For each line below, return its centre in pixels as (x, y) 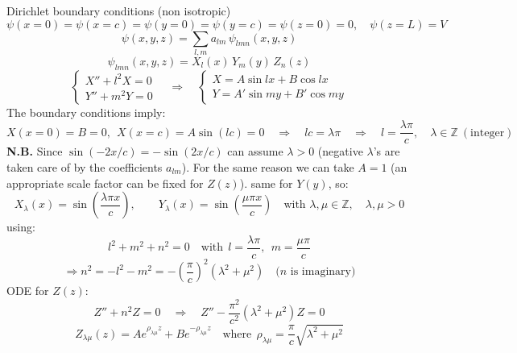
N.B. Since (35, 151)
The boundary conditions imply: (86, 112)
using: (21, 227)
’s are (387, 151)
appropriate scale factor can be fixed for (105, 183)
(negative (340, 151)
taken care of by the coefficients (85, 166)
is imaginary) (323, 272)
